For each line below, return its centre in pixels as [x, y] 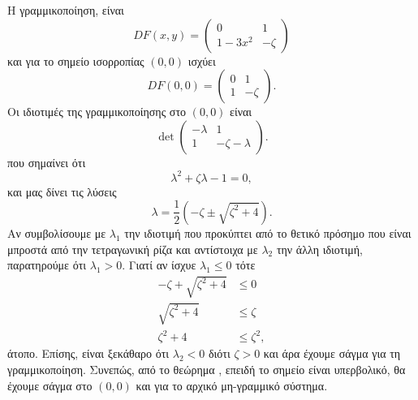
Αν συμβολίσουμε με [57, 232]
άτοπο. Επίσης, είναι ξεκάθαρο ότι [88, 353]
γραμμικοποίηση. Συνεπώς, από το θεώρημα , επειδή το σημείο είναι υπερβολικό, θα [207, 369]
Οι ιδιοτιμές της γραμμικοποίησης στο [97, 112]
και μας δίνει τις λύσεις [62, 191]
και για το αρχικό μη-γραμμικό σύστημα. [232, 385]
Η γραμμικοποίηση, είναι [66, 10]
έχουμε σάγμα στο [50, 385]
